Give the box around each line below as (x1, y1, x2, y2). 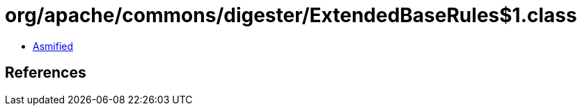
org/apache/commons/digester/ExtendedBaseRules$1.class (5, 3, 577, 27)
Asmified (33, 40, 74, 52)
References (5, 64, 86, 82)
